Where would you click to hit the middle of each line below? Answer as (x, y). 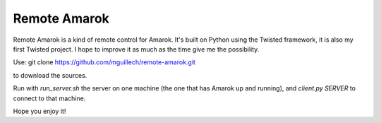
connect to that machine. (49, 98)
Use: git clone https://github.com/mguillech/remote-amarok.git (104, 62)
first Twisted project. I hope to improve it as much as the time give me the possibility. (136, 49)
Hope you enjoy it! (40, 111)
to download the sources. (50, 75)
